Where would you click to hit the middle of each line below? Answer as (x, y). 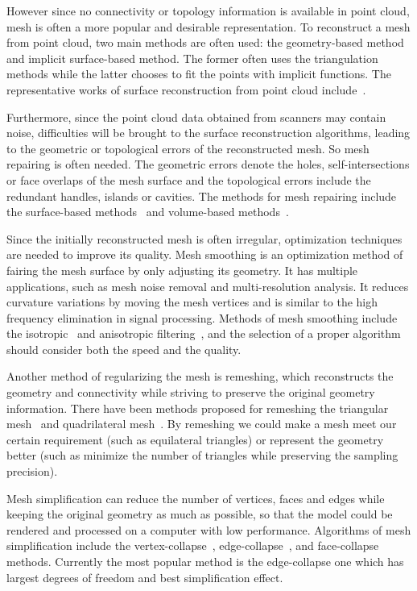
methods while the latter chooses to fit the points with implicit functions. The (199, 74)
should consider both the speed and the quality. (124, 349)
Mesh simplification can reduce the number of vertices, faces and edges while (196, 498)
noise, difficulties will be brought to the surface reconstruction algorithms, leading (208, 133)
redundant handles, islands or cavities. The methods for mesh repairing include (202, 196)
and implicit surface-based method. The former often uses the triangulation (192, 58)
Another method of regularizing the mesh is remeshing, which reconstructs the (200, 376)
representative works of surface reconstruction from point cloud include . (186, 89)
